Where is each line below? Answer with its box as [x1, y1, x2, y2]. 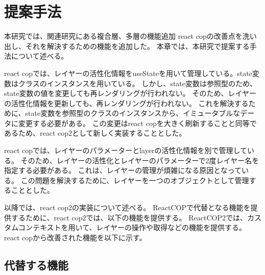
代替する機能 [4, 257, 68, 272]
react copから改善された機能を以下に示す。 [4, 232, 147, 242]
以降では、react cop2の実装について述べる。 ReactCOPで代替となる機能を [4, 202, 251, 213]
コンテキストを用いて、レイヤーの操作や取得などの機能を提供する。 [18, 222, 247, 233]
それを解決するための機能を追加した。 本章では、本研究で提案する [25, 40, 250, 51]
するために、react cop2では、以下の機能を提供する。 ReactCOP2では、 [11, 212, 247, 222]
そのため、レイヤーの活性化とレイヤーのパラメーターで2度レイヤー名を [20, 155, 259, 165]
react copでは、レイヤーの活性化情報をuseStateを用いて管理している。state [4, 67, 252, 78]
